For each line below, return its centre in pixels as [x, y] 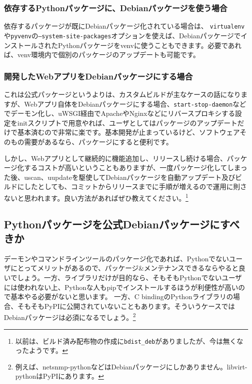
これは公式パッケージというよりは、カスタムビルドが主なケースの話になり [122, 94]
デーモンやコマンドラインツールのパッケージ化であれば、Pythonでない [117, 258]
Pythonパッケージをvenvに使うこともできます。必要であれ [150, 45]
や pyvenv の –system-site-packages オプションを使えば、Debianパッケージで [122, 35]
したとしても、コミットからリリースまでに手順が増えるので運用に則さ [135, 186]
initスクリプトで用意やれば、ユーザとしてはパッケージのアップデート [127, 122]
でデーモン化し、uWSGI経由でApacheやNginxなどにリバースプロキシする [119, 113]
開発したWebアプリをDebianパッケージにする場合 [98, 76]
